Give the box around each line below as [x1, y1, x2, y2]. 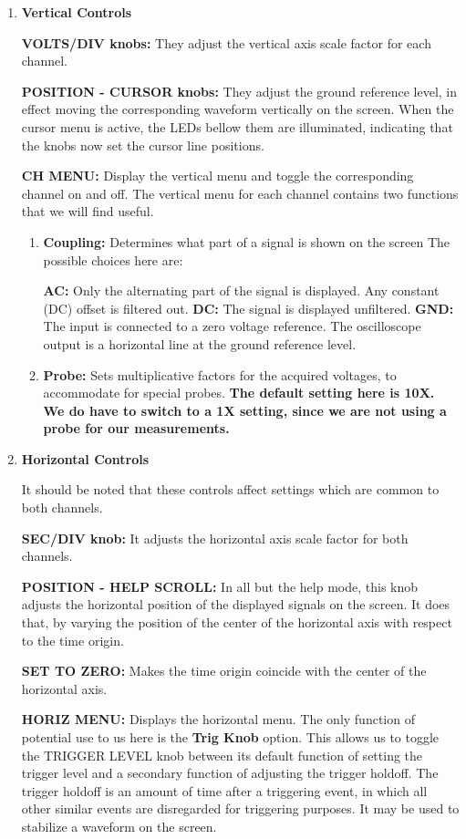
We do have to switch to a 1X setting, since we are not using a [43, 400, 447, 419]
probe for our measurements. [43, 419, 230, 438]
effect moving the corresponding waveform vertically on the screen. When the [21, 99, 454, 119]
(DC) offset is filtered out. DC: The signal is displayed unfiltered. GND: [43, 298, 454, 317]
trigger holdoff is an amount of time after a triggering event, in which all [21, 781, 428, 800]
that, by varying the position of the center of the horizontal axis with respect [21, 613, 452, 632]
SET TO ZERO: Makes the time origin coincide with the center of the [21, 661, 427, 680]
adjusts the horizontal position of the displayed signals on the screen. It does [21, 595, 450, 614]
